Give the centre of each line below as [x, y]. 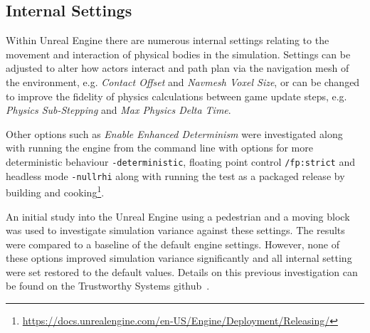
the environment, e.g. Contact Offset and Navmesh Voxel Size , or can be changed [183, 81]
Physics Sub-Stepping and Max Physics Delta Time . [118, 110]
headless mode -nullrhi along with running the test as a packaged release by [175, 175]
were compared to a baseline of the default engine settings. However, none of [173, 244]
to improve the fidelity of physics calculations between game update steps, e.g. [176, 96]
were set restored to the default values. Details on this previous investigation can [182, 271]
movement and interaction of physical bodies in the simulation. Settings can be [178, 54]
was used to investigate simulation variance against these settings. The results [175, 230]
